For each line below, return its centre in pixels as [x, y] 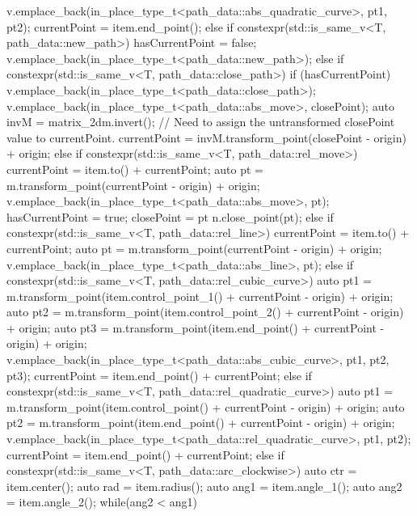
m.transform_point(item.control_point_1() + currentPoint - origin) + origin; [200, 296]
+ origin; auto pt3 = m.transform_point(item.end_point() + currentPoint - [196, 327]
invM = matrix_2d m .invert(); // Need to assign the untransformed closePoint [201, 122]
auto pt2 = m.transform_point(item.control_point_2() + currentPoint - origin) [205, 312]
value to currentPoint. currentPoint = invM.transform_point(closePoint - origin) [206, 137]
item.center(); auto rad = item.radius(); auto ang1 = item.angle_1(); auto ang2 [204, 486]
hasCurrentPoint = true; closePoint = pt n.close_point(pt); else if [170, 216]
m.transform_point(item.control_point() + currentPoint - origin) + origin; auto [206, 406]
